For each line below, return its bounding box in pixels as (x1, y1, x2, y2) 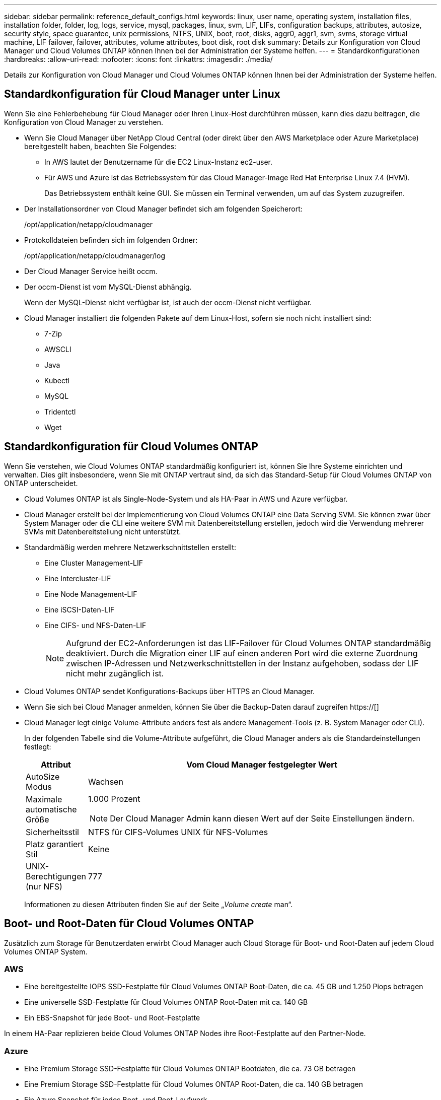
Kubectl (44, 376, 69, 385)
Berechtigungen (26, 871, 86, 881)
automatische (26, 804, 77, 814)
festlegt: (24, 742, 51, 751)
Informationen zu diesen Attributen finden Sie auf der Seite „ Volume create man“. (24, 900, 293, 909)
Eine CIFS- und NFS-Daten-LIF (44, 621, 146, 630)
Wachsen (88, 776, 123, 787)
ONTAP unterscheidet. (4, 478, 78, 488)
